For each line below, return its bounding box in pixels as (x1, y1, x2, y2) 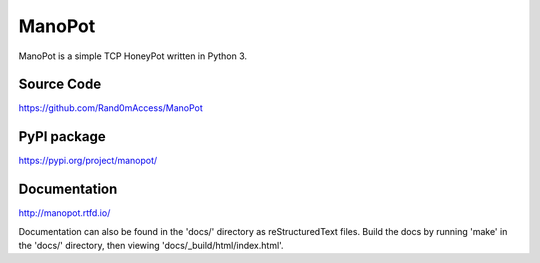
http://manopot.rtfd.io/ (18, 207, 111, 219)
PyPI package (18, 128, 106, 145)
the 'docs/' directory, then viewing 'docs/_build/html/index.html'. (18, 240, 284, 252)
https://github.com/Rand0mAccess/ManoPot (18, 102, 204, 114)
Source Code (18, 76, 102, 93)
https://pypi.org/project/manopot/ (18, 155, 158, 167)
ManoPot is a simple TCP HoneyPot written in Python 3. (18, 50, 248, 62)
